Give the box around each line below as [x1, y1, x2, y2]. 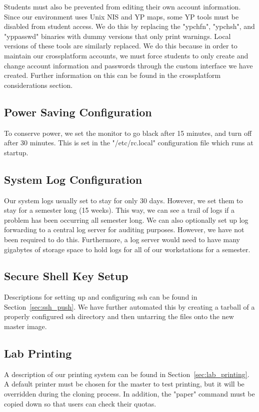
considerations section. [4, 79, 73, 90]
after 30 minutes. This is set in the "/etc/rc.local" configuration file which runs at [4, 137, 253, 148]
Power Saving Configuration [4, 104, 152, 119]
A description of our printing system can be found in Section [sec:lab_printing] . [4, 369, 249, 379]
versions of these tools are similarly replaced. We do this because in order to [4, 40, 237, 51]
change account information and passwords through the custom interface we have [4, 60, 253, 70]
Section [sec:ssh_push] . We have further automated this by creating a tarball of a [4, 301, 255, 312]
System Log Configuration [4, 171, 142, 187]
